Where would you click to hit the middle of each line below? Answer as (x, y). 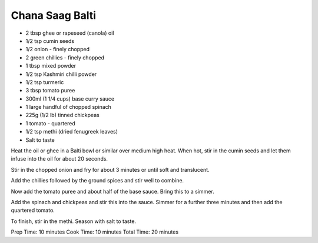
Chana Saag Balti (54, 15)
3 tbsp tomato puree (50, 91)
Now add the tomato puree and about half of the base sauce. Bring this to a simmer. (112, 191)
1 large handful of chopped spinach (69, 107)
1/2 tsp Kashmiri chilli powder (61, 74)
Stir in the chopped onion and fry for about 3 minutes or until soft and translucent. (110, 169)
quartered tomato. (33, 210)
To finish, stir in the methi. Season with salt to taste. (74, 221)
